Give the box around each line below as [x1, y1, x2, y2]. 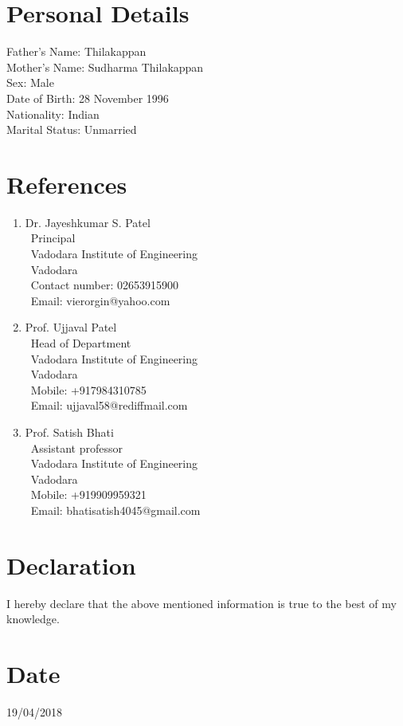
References [6, 167, 127, 200]
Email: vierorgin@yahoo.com [30, 292, 170, 308]
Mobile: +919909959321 [30, 486, 147, 503]
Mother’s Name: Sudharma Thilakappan [6, 58, 204, 75]
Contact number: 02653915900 [30, 277, 178, 293]
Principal [30, 230, 76, 246]
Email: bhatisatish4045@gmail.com [30, 501, 201, 518]
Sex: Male [6, 74, 54, 91]
